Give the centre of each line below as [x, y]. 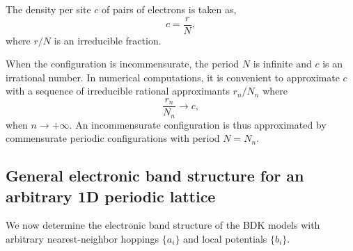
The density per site [48, 9]
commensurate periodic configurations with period [113, 138]
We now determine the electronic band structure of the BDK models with [163, 225]
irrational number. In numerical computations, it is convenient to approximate [173, 77]
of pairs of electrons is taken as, [169, 9]
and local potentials [225, 238]
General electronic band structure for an [155, 176]
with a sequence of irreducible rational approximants [118, 91]
